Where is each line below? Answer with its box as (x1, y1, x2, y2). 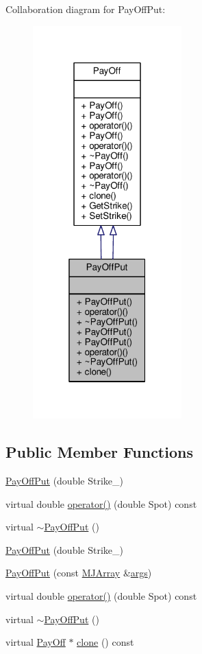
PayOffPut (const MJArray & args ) (5, 565, 152, 580)
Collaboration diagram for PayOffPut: (5, 2, 166, 16)
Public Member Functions (5, 441, 193, 463)
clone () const (77, 635, 134, 649)
